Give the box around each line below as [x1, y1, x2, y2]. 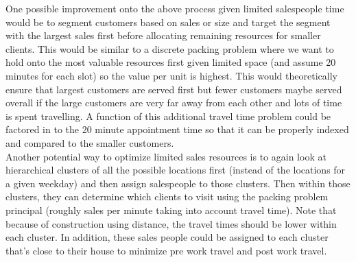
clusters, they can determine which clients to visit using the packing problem [5, 189, 329, 204]
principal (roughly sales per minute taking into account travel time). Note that [5, 202, 337, 217]
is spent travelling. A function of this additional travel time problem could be [5, 108, 331, 123]
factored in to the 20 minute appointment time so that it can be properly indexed [5, 122, 349, 136]
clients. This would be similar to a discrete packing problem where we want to [5, 41, 334, 56]
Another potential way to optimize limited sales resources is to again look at [5, 149, 327, 163]
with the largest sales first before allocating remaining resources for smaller [5, 28, 321, 43]
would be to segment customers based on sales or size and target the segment [5, 14, 331, 29]
